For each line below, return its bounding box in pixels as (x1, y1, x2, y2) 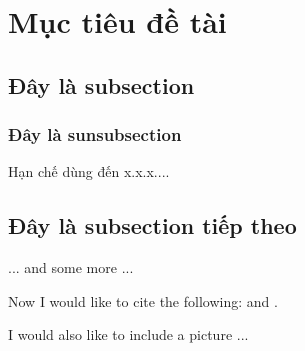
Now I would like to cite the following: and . (8, 290, 278, 311)
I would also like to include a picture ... (8, 324, 249, 345)
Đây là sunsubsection (8, 122, 182, 147)
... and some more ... (8, 257, 134, 278)
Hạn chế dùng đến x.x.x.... (8, 161, 170, 182)
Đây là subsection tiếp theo (8, 210, 297, 241)
